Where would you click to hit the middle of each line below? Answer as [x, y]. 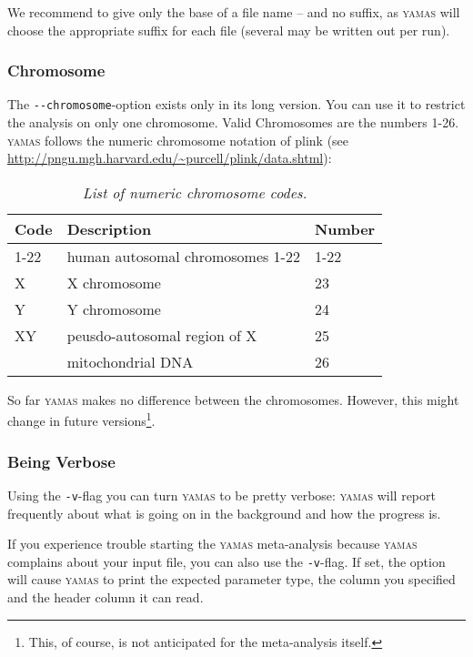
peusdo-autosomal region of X [162, 335]
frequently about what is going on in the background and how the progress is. [224, 513]
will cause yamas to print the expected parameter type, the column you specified [231, 579]
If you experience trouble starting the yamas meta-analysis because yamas [212, 544]
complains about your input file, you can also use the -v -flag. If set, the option [226, 561]
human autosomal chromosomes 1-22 [183, 256]
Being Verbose [61, 461]
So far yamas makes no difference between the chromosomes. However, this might [233, 399]
